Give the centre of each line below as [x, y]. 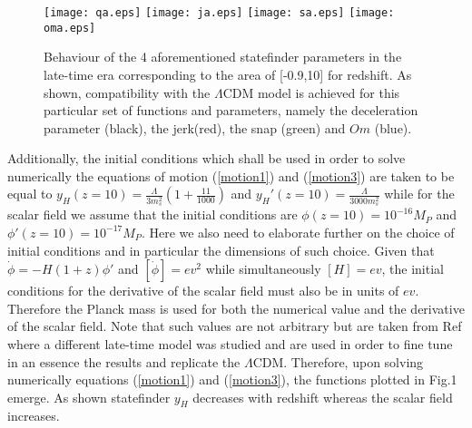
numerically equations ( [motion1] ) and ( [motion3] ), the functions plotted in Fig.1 [232, 379]
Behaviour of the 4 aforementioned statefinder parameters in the [223, 57]
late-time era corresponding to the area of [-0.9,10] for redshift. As [228, 74]
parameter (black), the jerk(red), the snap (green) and [195, 127]
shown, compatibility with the [127, 92]
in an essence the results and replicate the [124, 361]
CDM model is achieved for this [311, 92]
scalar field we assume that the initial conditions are [152, 214]
